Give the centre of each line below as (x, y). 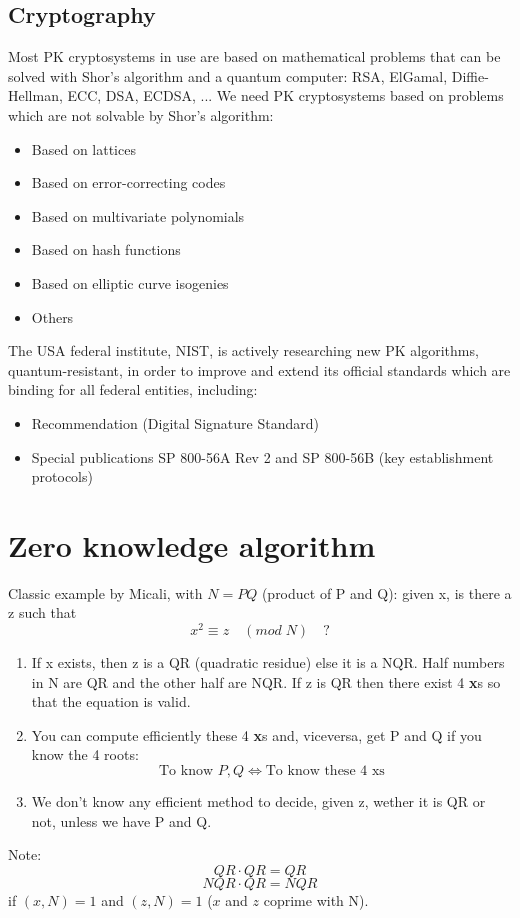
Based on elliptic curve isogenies (130, 282)
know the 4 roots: (85, 754)
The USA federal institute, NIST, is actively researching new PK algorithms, (243, 350)
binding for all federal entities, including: (133, 389)
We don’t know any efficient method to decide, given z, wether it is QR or (258, 801)
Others (52, 316)
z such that (42, 612)
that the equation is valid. (111, 701)
